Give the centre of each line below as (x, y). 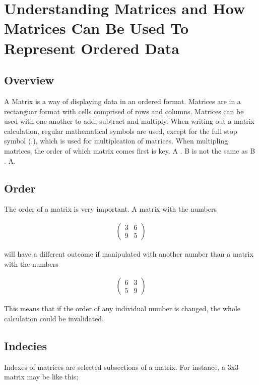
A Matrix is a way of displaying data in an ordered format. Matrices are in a (122, 101)
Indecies (26, 345)
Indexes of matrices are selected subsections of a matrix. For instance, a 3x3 (121, 367)
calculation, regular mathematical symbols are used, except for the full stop (121, 131)
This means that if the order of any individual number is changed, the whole (122, 308)
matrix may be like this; (41, 377)
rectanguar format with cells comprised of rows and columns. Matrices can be (124, 111)
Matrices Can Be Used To (96, 28)
